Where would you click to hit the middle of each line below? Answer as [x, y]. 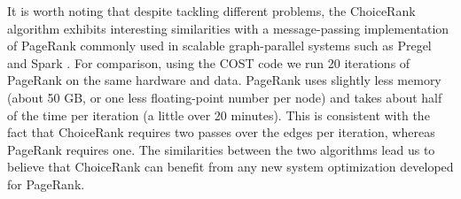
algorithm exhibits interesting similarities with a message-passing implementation [228, 28]
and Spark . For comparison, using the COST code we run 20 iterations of [209, 62]
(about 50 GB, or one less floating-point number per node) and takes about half [225, 97]
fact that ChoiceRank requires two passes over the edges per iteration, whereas [221, 132]
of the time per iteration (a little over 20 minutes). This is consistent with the [219, 115]
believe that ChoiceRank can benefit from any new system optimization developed [230, 167]
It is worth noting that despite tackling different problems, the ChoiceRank [211, 11]
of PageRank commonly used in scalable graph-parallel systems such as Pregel [219, 46]
